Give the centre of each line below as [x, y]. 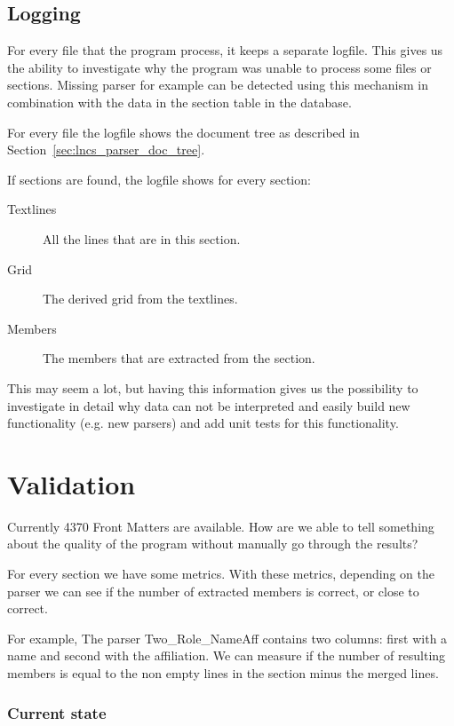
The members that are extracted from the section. [179, 358]
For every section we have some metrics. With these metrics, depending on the [221, 574]
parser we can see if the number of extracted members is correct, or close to [213, 591]
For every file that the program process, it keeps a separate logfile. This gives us [225, 50]
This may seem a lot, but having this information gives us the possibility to [213, 387]
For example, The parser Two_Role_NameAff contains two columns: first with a [227, 638]
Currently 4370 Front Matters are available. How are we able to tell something [221, 526]
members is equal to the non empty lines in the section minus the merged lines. [223, 672]
